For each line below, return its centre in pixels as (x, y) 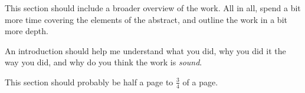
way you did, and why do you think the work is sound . (104, 62)
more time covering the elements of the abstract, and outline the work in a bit (146, 19)
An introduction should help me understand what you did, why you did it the (145, 50)
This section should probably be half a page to (89, 82)
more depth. (27, 31)
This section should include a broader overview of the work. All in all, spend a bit (153, 8)
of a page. (200, 82)
